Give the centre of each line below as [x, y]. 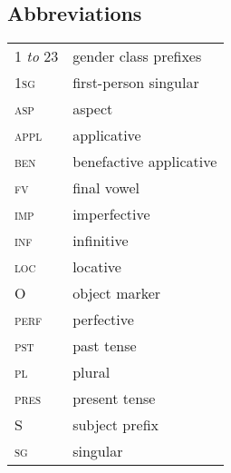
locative [97, 267]
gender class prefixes [137, 56]
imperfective [111, 214]
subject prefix [115, 425]
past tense [105, 346]
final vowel [106, 188]
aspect [93, 109]
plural [91, 372]
